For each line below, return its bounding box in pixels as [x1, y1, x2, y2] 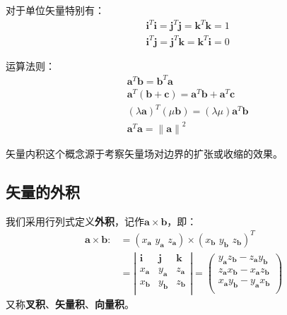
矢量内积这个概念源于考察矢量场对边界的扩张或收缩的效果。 [6, 145, 283, 160]
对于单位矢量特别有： [6, 3, 105, 17]
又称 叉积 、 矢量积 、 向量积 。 [6, 296, 134, 311]
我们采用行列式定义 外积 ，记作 [6, 213, 144, 228]
